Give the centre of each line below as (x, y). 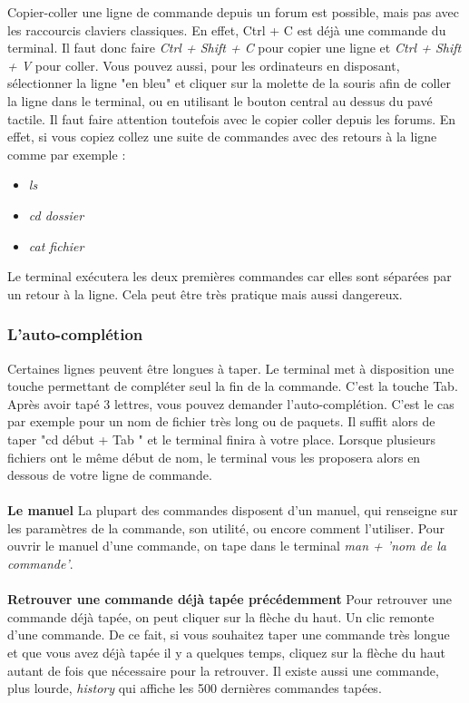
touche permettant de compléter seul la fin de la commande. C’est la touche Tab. (233, 386)
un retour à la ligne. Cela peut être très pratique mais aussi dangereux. (205, 293)
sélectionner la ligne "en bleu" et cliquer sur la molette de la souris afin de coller (229, 83)
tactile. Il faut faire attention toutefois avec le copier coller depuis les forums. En (232, 118)
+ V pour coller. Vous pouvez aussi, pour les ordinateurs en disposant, (204, 65)
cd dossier (56, 215)
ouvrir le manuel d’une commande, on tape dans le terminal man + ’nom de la (227, 546)
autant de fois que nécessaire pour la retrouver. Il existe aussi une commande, (223, 670)
